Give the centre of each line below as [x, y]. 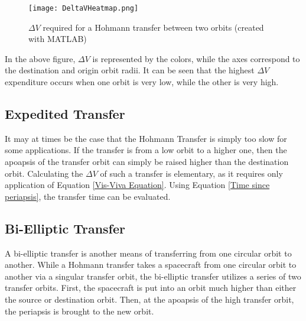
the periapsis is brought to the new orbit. [79, 311]
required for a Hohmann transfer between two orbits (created [153, 27]
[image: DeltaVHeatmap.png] [84, 8]
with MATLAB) [58, 39]
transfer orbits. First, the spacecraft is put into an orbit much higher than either [151, 288]
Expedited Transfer [65, 114]
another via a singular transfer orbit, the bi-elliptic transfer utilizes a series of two [153, 276]
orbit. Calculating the [44, 173]
